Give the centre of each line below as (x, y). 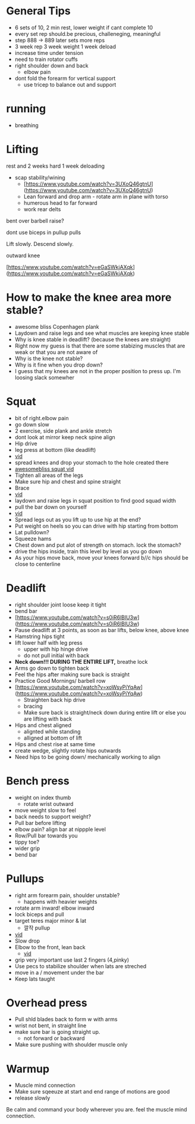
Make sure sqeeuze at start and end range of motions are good (92, 1092)
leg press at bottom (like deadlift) (55, 449)
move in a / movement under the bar (59, 972)
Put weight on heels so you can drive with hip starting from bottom (96, 526)
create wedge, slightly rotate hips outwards (68, 750)
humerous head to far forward (60, 203)
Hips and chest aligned (43, 725)
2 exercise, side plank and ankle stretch (63, 430)
